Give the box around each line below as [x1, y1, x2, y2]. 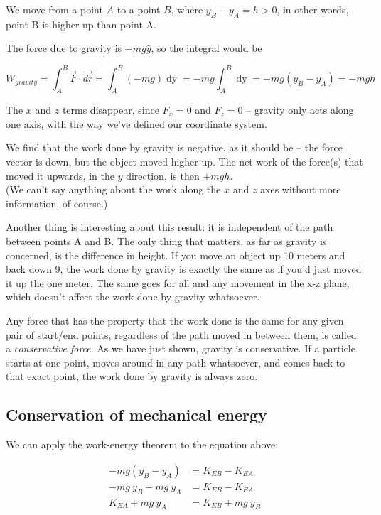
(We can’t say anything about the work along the [6, 182, 221, 197]
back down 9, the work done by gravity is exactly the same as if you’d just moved [6, 261, 362, 276]
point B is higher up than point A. [6, 16, 156, 31]
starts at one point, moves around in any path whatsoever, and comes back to [6, 354, 345, 369]
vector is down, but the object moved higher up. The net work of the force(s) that [6, 154, 363, 169]
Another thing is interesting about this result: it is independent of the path [6, 219, 333, 234]
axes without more [260, 182, 341, 197]
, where [171, 2, 203, 16]
